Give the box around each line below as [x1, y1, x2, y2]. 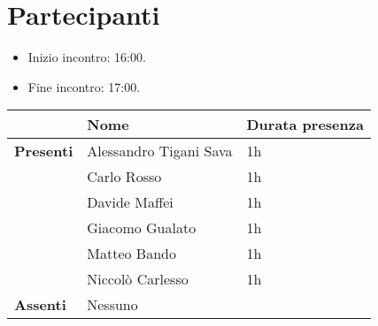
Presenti [14, 140, 73, 162]
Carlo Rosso [87, 166, 162, 187]
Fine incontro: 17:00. [27, 77, 141, 95]
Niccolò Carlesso [87, 269, 189, 290]
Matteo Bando [87, 243, 176, 264]
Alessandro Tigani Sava [87, 140, 233, 162]
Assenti [14, 294, 66, 315]
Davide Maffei [87, 192, 174, 213]
